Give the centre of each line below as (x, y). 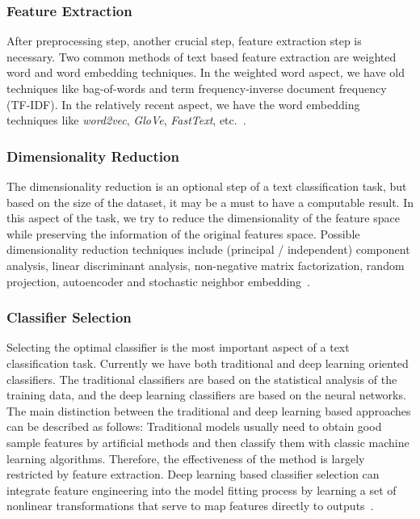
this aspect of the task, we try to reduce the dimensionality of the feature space (203, 218)
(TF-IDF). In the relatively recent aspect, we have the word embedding (183, 104)
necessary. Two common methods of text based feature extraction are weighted (202, 56)
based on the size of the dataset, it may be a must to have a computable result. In (210, 202)
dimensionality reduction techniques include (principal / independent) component (208, 249)
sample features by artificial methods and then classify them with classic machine (208, 442)
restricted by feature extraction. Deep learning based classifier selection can (193, 474)
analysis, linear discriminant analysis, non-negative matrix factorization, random (206, 265)
